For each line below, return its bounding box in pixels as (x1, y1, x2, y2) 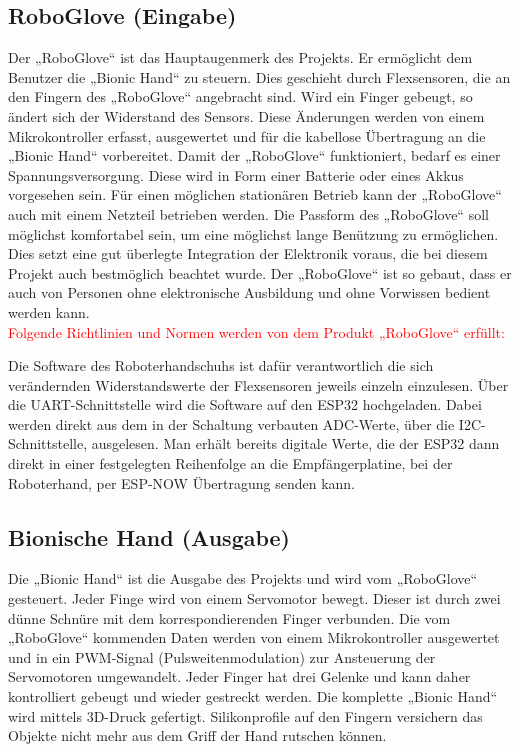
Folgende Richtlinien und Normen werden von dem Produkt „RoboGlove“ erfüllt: (8, 321, 505, 342)
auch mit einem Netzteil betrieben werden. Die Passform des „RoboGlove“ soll (8, 203, 489, 224)
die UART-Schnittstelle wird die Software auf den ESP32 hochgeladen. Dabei (8, 394, 482, 415)
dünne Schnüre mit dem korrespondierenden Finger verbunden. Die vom (8, 607, 451, 628)
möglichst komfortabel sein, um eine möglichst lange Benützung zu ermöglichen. (8, 223, 499, 244)
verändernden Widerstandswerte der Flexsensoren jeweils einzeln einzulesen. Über (8, 374, 509, 395)
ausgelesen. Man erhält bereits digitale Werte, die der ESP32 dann (91, 433, 500, 454)
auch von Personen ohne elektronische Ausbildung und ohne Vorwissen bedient (8, 282, 491, 303)
